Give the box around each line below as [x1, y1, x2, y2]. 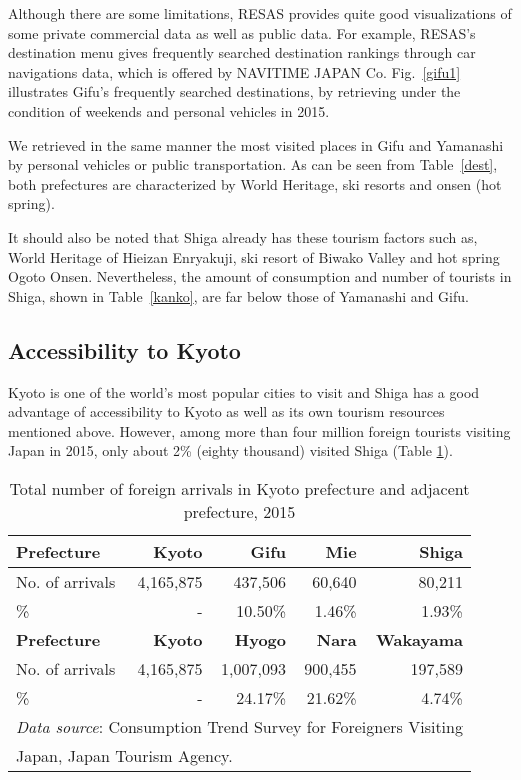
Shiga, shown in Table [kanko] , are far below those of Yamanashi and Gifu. [8, 285, 469, 306]
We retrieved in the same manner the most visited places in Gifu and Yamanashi [8, 134, 504, 155]
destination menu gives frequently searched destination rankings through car [8, 42, 476, 63]
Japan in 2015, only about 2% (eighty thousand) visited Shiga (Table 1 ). [8, 440, 453, 461]
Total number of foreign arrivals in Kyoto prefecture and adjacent [9, 476, 470, 500]
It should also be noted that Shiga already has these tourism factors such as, [8, 226, 478, 247]
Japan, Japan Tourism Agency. [16, 743, 233, 767]
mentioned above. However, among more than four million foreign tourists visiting [8, 420, 511, 441]
